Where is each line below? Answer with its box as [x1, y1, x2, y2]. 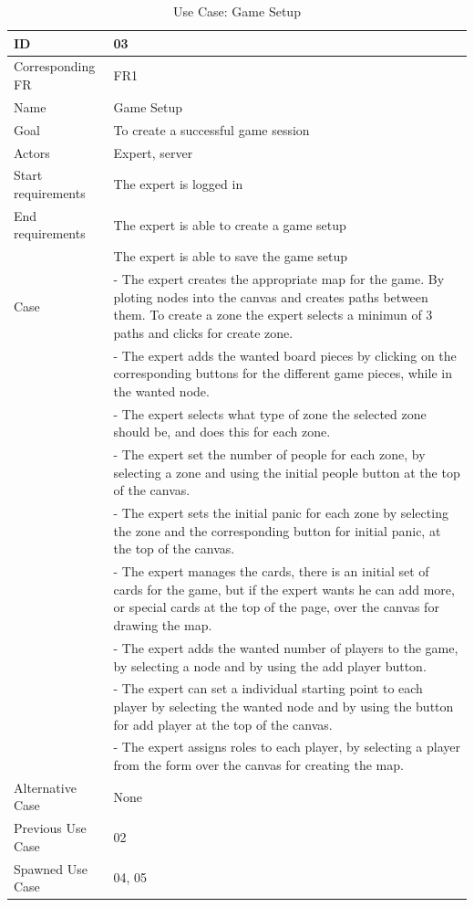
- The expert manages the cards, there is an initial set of [113, 562, 429, 581]
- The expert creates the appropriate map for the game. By [113, 269, 445, 289]
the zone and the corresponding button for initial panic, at [113, 521, 441, 540]
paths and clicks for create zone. [113, 322, 294, 342]
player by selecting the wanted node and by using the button [113, 696, 454, 715]
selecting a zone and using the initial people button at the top [113, 462, 460, 481]
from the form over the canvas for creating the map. [113, 754, 404, 774]
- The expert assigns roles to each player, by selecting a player [113, 737, 460, 756]
